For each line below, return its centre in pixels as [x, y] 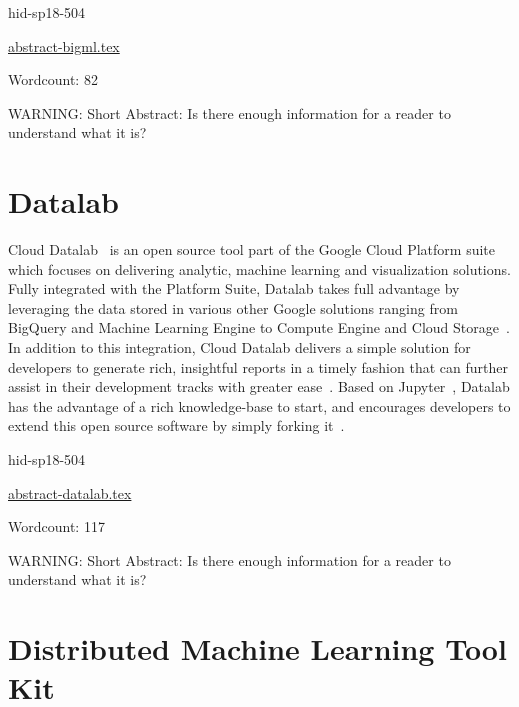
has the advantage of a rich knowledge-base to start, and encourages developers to [259, 405]
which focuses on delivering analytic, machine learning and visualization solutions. [259, 268]
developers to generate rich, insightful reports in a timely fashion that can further [258, 366]
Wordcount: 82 [53, 79]
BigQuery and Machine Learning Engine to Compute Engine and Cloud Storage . [259, 327]
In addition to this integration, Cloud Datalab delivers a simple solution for [239, 347]
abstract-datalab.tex [70, 492]
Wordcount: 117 [56, 526]
